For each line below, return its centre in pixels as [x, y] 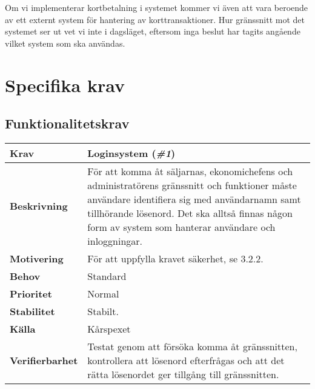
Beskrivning [39, 206]
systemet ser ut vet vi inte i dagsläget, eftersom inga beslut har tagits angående [153, 31]
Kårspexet [109, 328]
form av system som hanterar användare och [181, 227]
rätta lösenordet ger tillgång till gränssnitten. [183, 374]
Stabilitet [32, 311]
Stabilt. [103, 311]
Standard [107, 276]
